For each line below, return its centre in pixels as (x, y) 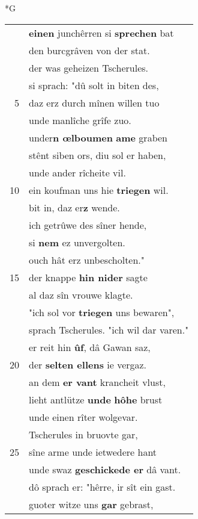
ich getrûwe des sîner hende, (88, 225)
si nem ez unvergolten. (77, 242)
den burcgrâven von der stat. (89, 50)
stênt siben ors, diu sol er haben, (97, 155)
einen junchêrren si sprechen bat (101, 33)
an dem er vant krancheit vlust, (97, 382)
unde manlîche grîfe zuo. (80, 120)
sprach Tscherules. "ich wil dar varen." (109, 329)
